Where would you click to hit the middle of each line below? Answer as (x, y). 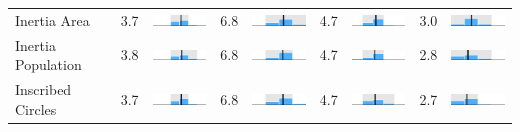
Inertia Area (52, 19)
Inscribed (43, 89)
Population (48, 64)
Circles (36, 108)
